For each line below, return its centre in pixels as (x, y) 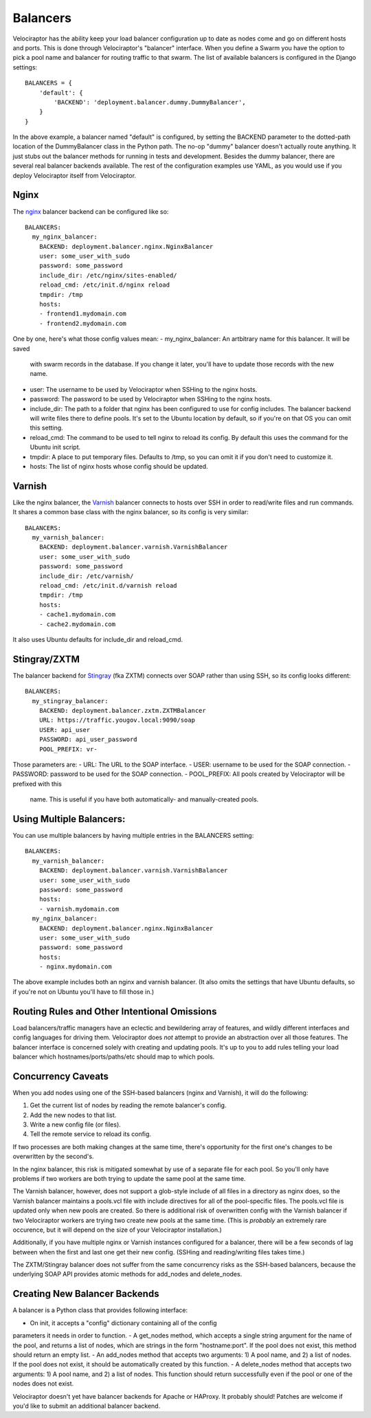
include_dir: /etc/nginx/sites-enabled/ (108, 275)
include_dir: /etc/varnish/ (86, 576)
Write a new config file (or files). (76, 1125)
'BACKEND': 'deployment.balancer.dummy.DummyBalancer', (150, 102)
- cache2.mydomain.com (77, 624)
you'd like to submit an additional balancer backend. (87, 1406)
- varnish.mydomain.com (79, 909)
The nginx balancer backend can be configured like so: (91, 211)
